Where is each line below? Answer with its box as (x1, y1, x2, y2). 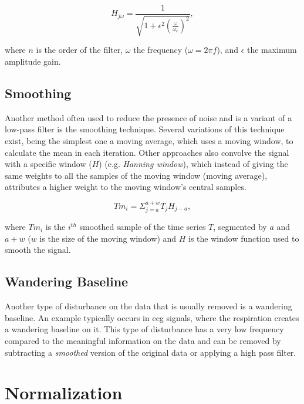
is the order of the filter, (36, 44, 123, 56)
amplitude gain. (5, 55, 61, 68)
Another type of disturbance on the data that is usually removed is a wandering (5, 300, 292, 312)
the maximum (247, 44, 297, 56)
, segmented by (213, 221, 267, 233)
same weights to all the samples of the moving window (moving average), (5, 169, 268, 181)
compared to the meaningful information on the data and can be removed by (5, 335, 281, 346)
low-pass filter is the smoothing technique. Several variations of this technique (5, 123, 285, 135)
